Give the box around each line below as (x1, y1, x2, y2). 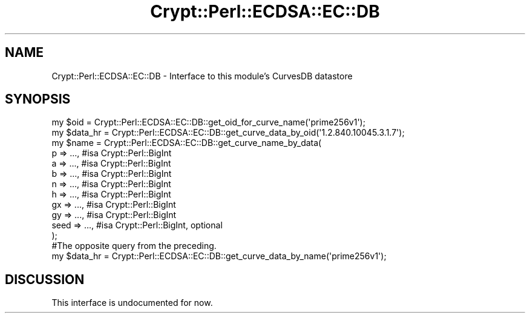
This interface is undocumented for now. (51, 297, 213, 308)
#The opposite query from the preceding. (51, 240, 217, 251)
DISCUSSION (5, 271, 85, 287)
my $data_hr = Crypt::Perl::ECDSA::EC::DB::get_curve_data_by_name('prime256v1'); (51, 251, 387, 262)
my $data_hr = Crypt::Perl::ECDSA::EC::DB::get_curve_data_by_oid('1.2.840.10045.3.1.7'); (51, 127, 405, 138)
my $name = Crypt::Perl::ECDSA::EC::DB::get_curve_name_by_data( (51, 137, 322, 148)
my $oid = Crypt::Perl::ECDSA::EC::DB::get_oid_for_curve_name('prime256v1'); (51, 117, 365, 128)
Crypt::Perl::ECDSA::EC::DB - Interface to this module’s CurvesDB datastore (51, 70, 353, 81)
